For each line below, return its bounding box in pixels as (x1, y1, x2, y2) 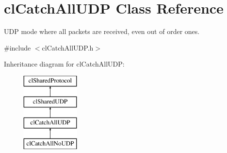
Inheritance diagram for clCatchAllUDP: (4, 59, 125, 69)
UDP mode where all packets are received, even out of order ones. (4, 26, 200, 36)
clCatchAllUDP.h (42, 42, 94, 52)
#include (4, 42, 31, 52)
